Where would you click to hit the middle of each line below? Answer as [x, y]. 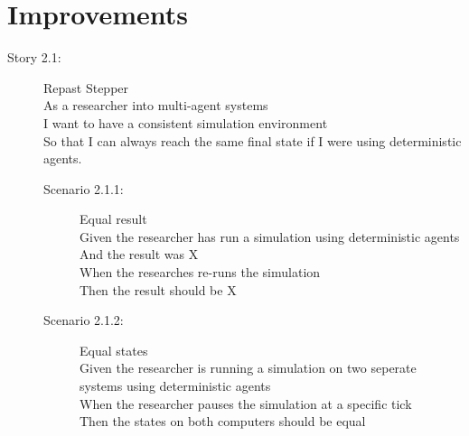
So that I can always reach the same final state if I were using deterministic [253, 140]
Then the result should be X [158, 289]
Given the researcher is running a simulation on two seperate [248, 368]
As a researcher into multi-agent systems [156, 105]
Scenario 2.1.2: [84, 320]
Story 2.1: [34, 57]
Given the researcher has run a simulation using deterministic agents [270, 236]
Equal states [114, 350]
